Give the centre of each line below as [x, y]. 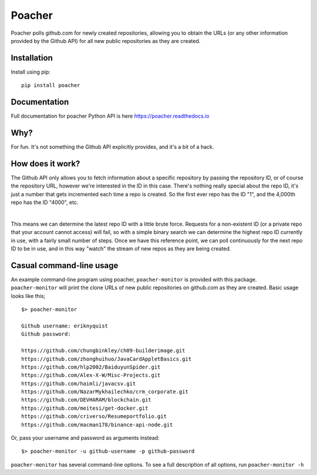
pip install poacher [51, 86]
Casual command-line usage [65, 265]
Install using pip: [31, 72]
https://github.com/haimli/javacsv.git [79, 383]
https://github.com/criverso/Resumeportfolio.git [94, 417]
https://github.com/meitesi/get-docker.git [85, 408]
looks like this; [28, 296]
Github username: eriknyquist [65, 326]
